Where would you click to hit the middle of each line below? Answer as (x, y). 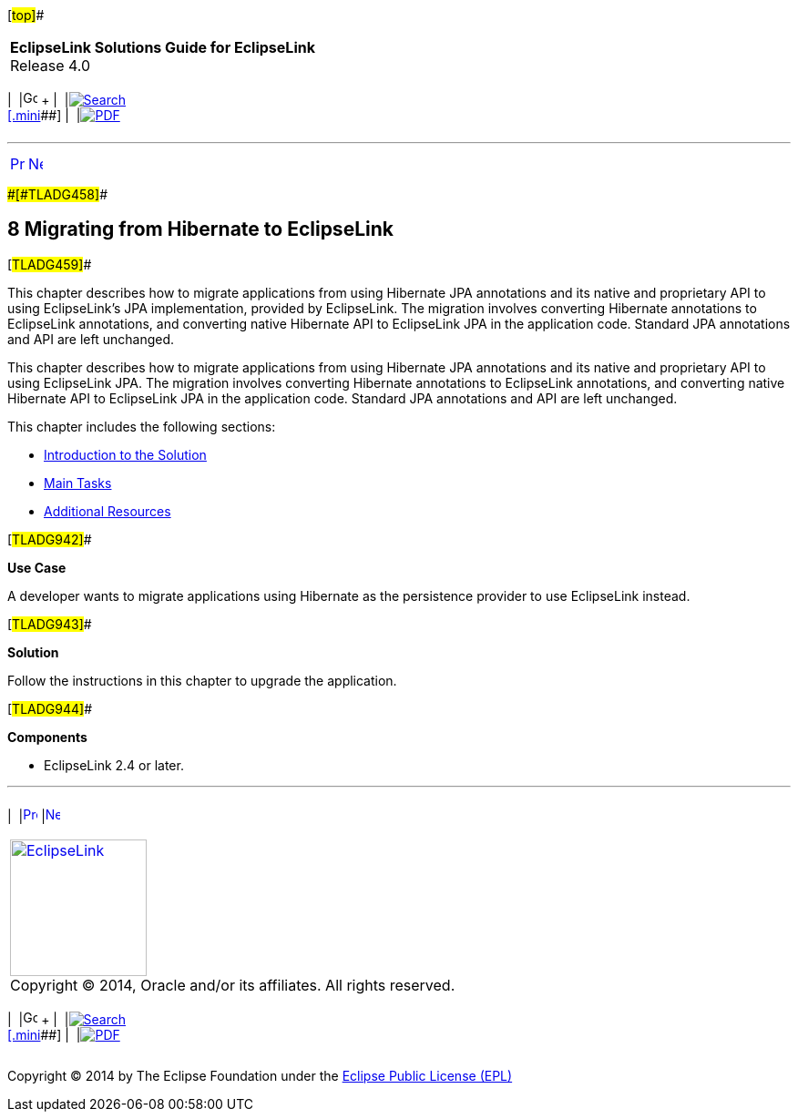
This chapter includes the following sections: (142, 426)
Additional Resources (107, 511)
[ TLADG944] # (50, 708)
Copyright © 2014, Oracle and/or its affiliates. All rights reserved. (233, 985)
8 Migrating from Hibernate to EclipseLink (200, 229)
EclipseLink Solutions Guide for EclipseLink (163, 47)
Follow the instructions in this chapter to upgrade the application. (202, 680)
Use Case (37, 567)
